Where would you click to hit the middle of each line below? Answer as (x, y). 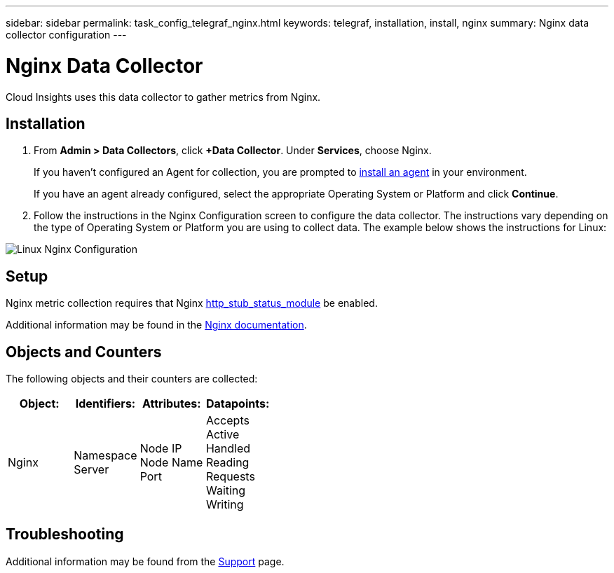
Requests (230, 477)
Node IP (161, 449)
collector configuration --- (66, 35)
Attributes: (172, 404)
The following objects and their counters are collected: (132, 379)
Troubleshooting (65, 534)
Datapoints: (238, 404)
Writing (225, 505)
